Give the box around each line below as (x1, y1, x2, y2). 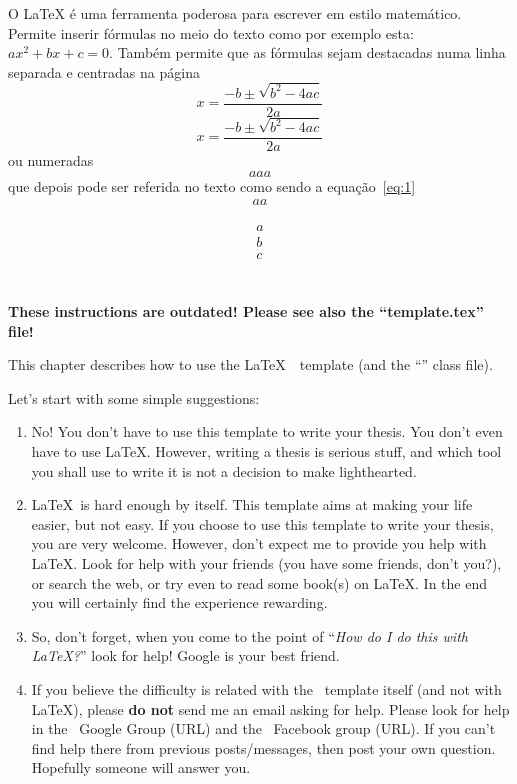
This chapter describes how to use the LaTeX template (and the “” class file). (8, 354, 493, 375)
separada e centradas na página (8, 61, 200, 82)
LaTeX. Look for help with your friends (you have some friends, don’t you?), (31, 552, 502, 573)
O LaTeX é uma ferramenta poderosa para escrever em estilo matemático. (8, 3, 462, 23)
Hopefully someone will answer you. (31, 757, 251, 778)
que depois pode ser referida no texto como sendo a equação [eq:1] (8, 175, 416, 196)
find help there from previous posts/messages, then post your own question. (31, 737, 496, 758)
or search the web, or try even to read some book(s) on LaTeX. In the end (31, 572, 487, 593)
